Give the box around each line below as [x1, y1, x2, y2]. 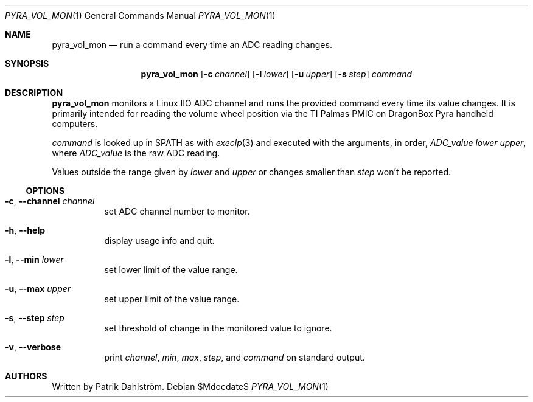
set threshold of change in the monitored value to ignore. [104, 323, 332, 333]
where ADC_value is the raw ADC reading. [52, 148, 220, 158]
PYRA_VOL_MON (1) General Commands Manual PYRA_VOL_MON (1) [5, 10, 276, 21]
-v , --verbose [5, 342, 61, 352]
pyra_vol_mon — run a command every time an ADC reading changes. [52, 40, 332, 50]
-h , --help [5, 225, 46, 235]
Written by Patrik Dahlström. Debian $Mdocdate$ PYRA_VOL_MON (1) [52, 381, 329, 392]
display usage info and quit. [104, 235, 215, 246]
